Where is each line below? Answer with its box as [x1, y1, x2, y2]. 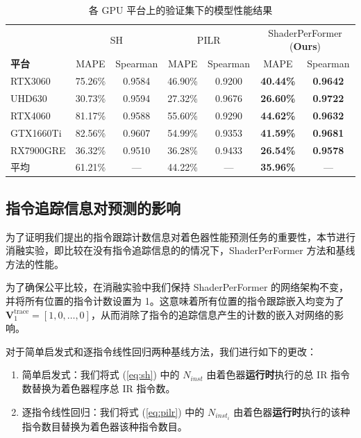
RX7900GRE [10, 142, 66, 157]
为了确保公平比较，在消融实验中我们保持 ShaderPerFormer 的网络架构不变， [6, 280, 349, 294]
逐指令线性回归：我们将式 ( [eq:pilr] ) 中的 [22, 404, 205, 419]
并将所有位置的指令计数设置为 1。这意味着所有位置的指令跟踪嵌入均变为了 [6, 294, 344, 308]
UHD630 [10, 90, 47, 105]
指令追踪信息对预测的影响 [6, 196, 180, 218]
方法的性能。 [6, 256, 64, 271]
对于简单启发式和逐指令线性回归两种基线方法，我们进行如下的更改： [6, 344, 317, 358]
